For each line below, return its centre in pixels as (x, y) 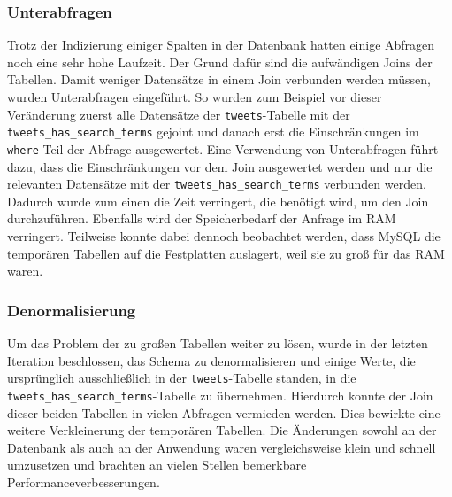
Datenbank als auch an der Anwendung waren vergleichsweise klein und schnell (222, 447)
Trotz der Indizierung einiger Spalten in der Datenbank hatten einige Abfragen (221, 45)
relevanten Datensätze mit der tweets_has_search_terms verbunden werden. (217, 184)
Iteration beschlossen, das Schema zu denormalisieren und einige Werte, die (211, 360)
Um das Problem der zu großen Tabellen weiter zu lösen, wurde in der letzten (218, 343)
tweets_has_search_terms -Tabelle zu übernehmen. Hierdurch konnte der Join (220, 395)
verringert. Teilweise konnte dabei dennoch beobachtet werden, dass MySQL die (224, 236)
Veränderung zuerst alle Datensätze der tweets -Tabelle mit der (179, 114)
